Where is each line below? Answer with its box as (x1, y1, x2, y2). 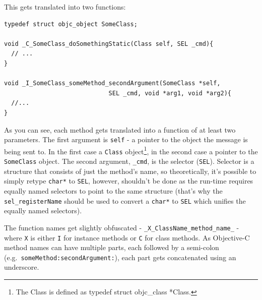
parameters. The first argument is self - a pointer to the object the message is (4, 134, 248, 145)
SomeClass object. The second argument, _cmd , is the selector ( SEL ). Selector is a (4, 156, 254, 166)
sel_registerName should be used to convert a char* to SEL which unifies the (4, 195, 246, 206)
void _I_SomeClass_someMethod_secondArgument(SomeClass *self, (4, 80, 221, 87)
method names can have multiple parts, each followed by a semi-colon (4, 242, 219, 253)
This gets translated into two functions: (4, 2, 126, 12)
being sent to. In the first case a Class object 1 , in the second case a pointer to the (4, 144, 258, 156)
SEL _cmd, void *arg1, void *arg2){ (108, 89, 232, 97)
